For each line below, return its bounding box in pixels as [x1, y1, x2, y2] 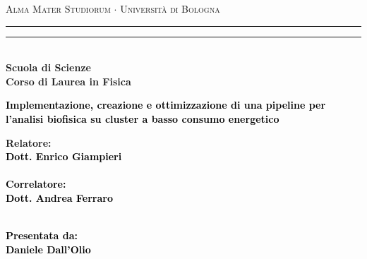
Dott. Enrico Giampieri [6, 149, 122, 164]
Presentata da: [6, 228, 78, 243]
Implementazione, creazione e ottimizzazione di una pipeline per [6, 97, 326, 112]
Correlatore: [6, 176, 66, 191]
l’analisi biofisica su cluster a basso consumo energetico [6, 111, 279, 126]
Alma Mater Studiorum [6, 1, 111, 16]
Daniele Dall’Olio [6, 241, 91, 256]
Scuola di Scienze [6, 60, 91, 75]
